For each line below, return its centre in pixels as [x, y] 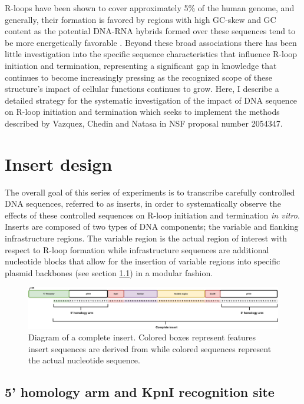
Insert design [59, 163]
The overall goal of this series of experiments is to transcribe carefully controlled [150, 192]
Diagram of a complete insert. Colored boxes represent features [142, 337]
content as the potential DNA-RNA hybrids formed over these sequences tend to [150, 31]
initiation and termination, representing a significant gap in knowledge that [141, 65]
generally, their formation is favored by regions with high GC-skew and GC [141, 19]
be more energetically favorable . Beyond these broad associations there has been [151, 42]
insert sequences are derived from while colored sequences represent [150, 348]
